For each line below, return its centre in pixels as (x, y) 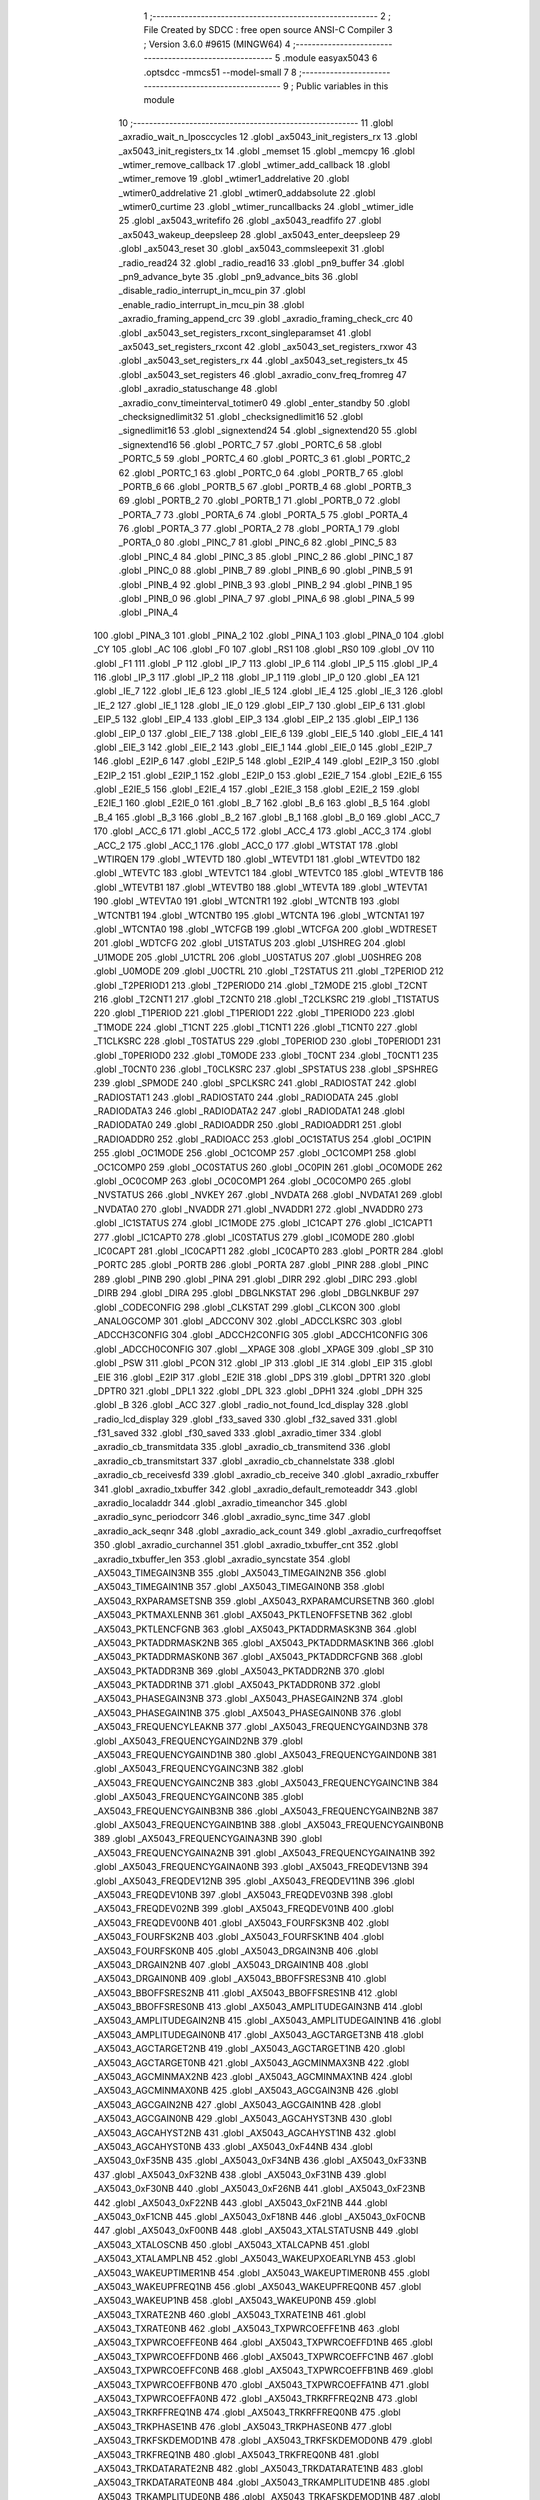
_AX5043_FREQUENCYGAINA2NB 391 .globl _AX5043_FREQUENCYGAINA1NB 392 (264, 1852)
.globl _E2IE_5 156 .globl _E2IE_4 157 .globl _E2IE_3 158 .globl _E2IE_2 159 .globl (256, 789)
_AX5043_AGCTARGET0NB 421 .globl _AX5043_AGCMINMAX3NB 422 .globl (251, 2062)
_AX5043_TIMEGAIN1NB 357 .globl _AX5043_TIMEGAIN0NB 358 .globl (239, 1587)
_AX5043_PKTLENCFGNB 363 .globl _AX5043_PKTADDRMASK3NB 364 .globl (255, 1629)
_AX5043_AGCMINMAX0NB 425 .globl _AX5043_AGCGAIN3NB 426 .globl (246, 2091)
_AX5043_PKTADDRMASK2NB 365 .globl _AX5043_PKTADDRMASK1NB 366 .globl (263, 1642)
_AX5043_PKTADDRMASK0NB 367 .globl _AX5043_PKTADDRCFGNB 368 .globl (258, 1657)
